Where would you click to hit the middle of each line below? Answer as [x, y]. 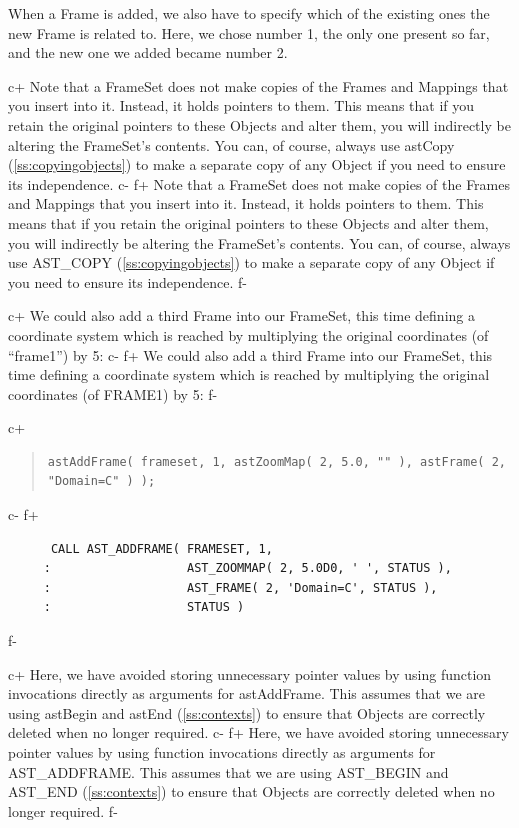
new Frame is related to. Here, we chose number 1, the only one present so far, [249, 32]
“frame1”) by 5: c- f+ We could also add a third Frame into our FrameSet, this [250, 354]
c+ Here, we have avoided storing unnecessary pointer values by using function [250, 673]
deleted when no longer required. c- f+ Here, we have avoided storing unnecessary [258, 732]
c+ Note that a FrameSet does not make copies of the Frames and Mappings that [258, 85]
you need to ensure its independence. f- [127, 281]
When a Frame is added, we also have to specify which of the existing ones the [249, 13]
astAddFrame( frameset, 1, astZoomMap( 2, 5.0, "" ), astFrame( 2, [276, 461]
